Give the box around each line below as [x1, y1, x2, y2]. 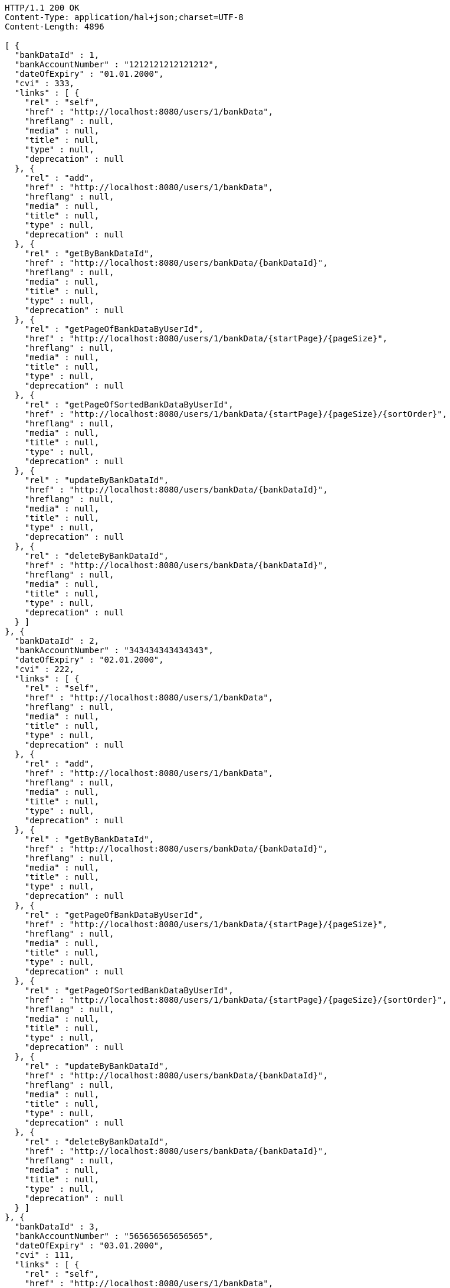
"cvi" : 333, [14, 79, 75, 88]
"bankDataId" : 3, [14, 1222, 100, 1231]
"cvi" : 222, [14, 664, 75, 674]
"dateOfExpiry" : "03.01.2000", [14, 1241, 164, 1250]
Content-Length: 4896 [5, 22, 104, 31]
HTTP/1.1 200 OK [5, 3, 80, 12]
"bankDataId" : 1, [14, 50, 100, 60]
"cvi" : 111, [14, 1250, 75, 1260]
